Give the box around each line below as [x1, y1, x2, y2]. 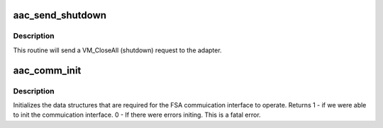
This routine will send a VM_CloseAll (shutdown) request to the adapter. [13, 46, 223, 54]
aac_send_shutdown [13, 9, 106, 21]
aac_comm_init [13, 64, 82, 76]
